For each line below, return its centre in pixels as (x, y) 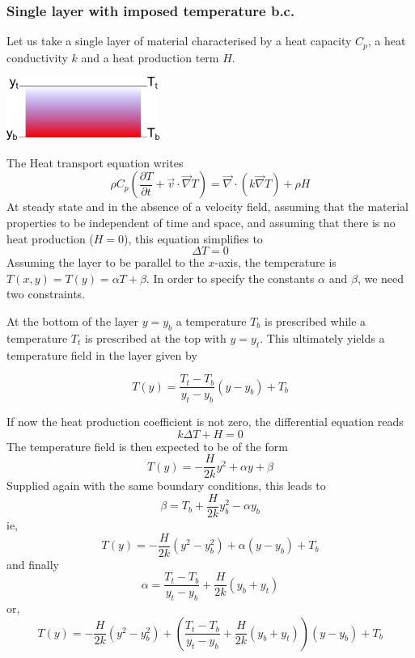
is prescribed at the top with (155, 337)
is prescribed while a (315, 321)
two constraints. (46, 294)
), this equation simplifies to (193, 238)
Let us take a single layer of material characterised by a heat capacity (179, 41)
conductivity (37, 57)
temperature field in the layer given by (102, 354)
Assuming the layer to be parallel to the (106, 262)
